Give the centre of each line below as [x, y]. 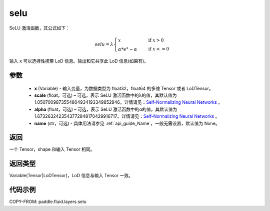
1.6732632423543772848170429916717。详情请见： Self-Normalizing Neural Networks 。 [127, 116]
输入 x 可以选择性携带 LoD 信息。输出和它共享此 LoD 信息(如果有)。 [79, 61]
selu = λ [104, 44]
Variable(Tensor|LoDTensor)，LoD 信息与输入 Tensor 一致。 [71, 176]
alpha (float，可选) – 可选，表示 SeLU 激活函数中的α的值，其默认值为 [106, 109]
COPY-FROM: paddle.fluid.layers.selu [48, 202]
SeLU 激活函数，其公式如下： [39, 28]
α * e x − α [127, 49]
